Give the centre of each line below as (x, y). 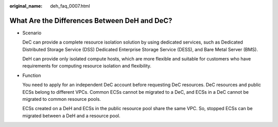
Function (32, 75)
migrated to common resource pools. (62, 99)
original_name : (26, 6)
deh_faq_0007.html (70, 6)
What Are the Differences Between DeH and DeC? (91, 20)
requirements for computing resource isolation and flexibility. (87, 66)
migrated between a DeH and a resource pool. (71, 116)
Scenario (32, 33)
